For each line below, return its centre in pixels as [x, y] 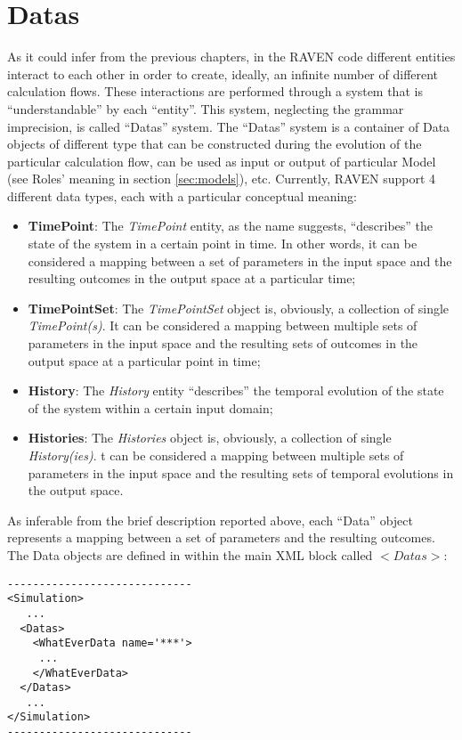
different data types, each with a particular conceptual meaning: [182, 195]
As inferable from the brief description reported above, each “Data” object [210, 520]
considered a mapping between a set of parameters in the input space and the [240, 260]
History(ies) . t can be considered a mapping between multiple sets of [216, 455]
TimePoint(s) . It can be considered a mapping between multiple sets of [223, 325]
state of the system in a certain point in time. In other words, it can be [223, 244]
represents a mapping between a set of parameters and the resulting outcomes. [221, 537]
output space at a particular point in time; [144, 360]
